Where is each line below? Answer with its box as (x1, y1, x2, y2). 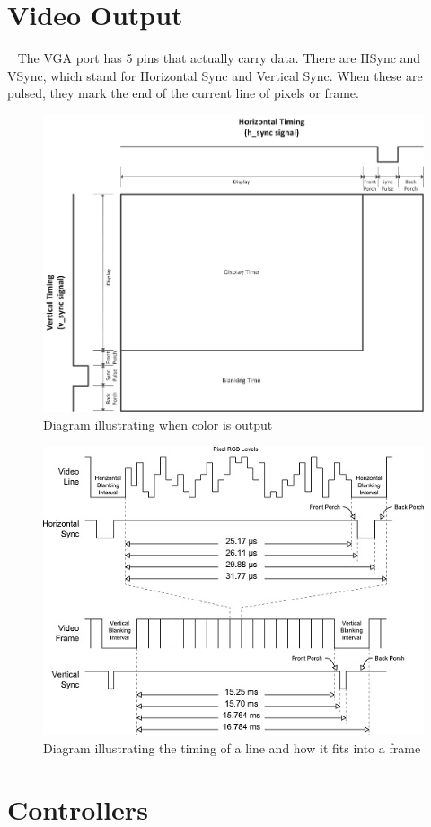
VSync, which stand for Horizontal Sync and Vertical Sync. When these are (7, 66, 423, 84)
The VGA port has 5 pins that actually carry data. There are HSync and (17, 49, 421, 67)
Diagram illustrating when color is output (43, 415, 273, 433)
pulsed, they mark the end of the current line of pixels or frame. (7, 84, 359, 102)
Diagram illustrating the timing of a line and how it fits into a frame (43, 738, 421, 757)
